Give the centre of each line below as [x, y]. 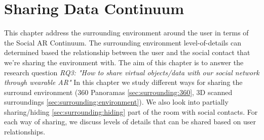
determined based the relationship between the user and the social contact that [127, 52]
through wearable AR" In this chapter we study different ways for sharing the [123, 82]
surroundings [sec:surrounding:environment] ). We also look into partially [116, 102]
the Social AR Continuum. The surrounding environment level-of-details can [123, 42]
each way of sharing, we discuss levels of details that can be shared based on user [130, 122]
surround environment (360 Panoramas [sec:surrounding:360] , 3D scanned [118, 92]
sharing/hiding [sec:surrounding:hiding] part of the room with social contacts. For [131, 111]
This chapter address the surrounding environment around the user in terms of [126, 33]
